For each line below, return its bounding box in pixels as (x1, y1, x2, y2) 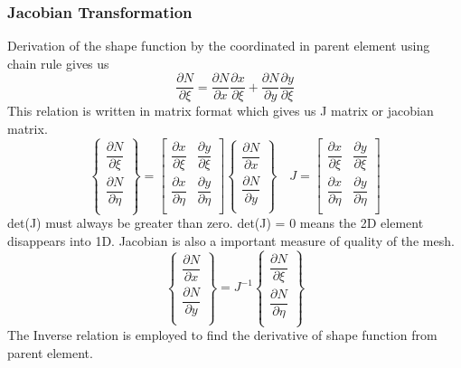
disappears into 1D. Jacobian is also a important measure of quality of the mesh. (7, 231, 455, 250)
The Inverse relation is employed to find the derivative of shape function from (7, 326, 437, 344)
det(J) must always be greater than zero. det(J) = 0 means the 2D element (7, 213, 424, 232)
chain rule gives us (7, 53, 109, 72)
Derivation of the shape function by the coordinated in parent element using (7, 36, 430, 55)
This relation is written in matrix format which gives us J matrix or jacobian (7, 101, 434, 120)
